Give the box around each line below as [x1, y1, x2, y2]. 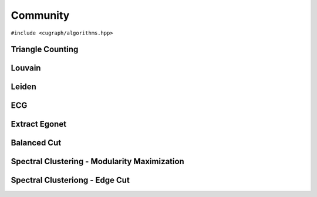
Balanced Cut [11, 138, 62, 148]
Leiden [11, 82, 36, 92]
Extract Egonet [11, 119, 67, 129]
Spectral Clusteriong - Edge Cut [11, 175, 130, 185]
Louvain [11, 63, 41, 73]
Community [11, 9, 70, 22]
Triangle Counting [11, 45, 79, 55]
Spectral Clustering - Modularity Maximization [11, 157, 184, 167]
